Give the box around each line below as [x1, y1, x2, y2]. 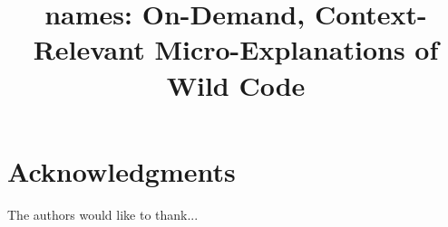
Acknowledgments [7, 152, 236, 189]
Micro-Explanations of [154, 31, 439, 68]
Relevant [33, 31, 145, 68]
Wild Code [166, 66, 306, 103]
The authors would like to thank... [7, 204, 199, 223]
